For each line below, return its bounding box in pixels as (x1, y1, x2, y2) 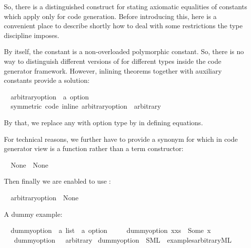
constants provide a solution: (4, 75, 90, 85)
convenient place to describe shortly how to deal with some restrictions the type (4, 20, 243, 31)
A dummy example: (4, 209, 62, 219)
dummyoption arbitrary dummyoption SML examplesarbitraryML (14, 234, 232, 245)
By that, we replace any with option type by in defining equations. (4, 117, 203, 127)
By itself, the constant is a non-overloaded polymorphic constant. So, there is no (4, 46, 244, 57)
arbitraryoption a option (10, 91, 89, 101)
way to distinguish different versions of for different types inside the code (4, 56, 221, 66)
